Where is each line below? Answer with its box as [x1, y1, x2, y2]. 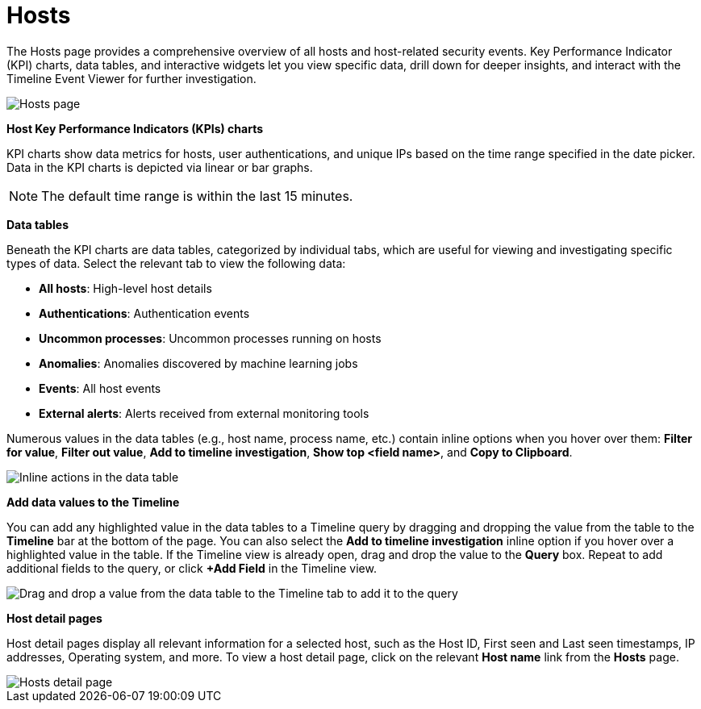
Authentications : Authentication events [39, 306, 250, 320]
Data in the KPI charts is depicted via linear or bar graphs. [6, 160, 313, 174]
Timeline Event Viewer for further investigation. [6, 71, 257, 85]
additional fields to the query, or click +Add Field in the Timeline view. [6, 561, 377, 575]
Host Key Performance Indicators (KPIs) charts [6, 121, 264, 136]
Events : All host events [39, 381, 161, 395]
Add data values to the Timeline [6, 494, 180, 509]
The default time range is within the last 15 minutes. [41, 187, 353, 204]
